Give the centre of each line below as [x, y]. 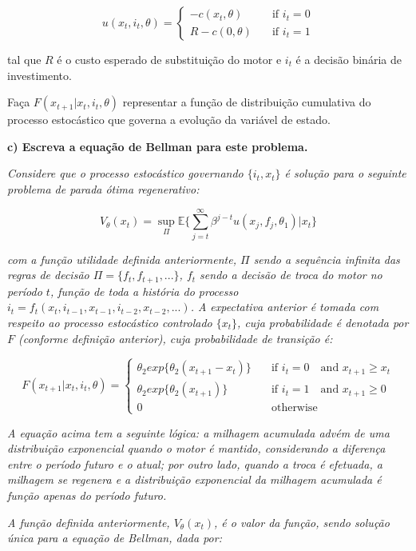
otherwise [294, 408]
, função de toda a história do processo [144, 291]
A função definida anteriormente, [89, 522]
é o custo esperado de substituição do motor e [169, 59]
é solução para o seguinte [345, 173]
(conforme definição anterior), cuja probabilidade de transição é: [176, 338]
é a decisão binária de [349, 59]
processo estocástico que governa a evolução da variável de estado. [169, 120]
